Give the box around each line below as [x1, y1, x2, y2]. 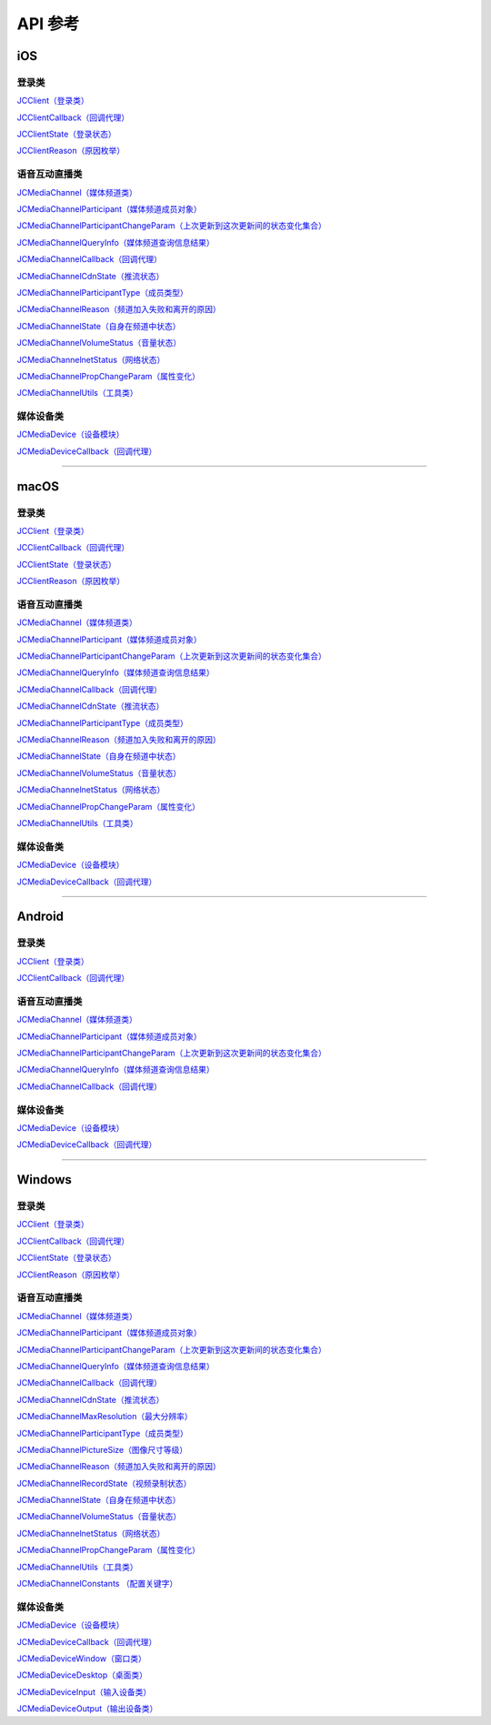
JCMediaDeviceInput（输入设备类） [16, 1686, 152, 1697]
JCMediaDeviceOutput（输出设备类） [16, 1703, 158, 1714]
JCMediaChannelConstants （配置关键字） [16, 1579, 178, 1589]
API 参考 [16, 14, 80, 34]
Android [16, 909, 64, 924]
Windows [16, 1172, 72, 1187]
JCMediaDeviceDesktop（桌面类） [16, 1670, 148, 1680]
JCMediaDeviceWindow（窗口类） [16, 1652, 147, 1664]
